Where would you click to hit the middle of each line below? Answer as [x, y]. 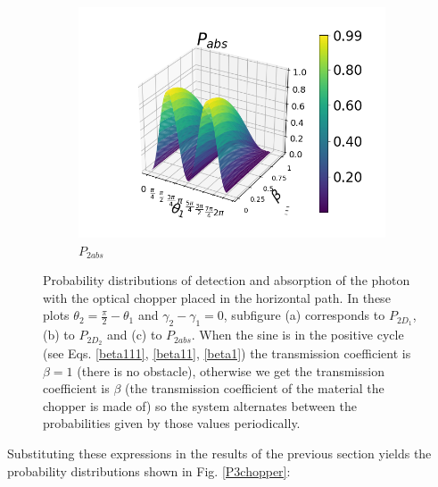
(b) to [59, 335]
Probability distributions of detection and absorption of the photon [227, 280]
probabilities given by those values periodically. [172, 423]
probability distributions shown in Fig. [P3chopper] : [149, 470]
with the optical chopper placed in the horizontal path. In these [217, 297]
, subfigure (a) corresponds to [304, 315]
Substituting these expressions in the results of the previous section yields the [219, 453]
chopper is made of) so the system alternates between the [200, 405]
